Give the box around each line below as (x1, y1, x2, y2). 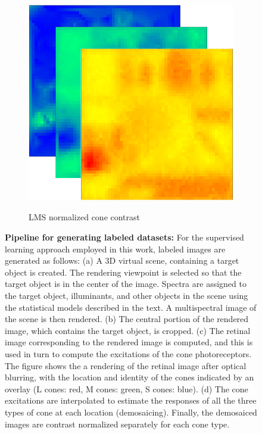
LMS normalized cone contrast (29, 211, 141, 223)
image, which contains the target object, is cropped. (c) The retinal (5, 324, 251, 336)
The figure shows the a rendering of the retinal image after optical (5, 359, 247, 371)
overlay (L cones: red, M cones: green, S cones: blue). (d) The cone (5, 382, 248, 395)
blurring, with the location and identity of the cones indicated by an (5, 371, 254, 383)
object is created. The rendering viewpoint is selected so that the (5, 266, 242, 278)
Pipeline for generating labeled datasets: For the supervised (5, 231, 244, 243)
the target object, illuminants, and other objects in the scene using (5, 289, 248, 302)
